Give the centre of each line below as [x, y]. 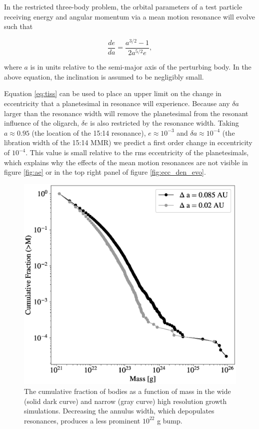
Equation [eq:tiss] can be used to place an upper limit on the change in [113, 93]
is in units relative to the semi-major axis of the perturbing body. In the [141, 67]
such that [18, 26]
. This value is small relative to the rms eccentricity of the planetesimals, [137, 152]
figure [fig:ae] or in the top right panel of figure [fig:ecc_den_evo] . [105, 172]
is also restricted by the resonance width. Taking [164, 123]
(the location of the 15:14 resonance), [89, 132]
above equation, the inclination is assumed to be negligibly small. [104, 76]
